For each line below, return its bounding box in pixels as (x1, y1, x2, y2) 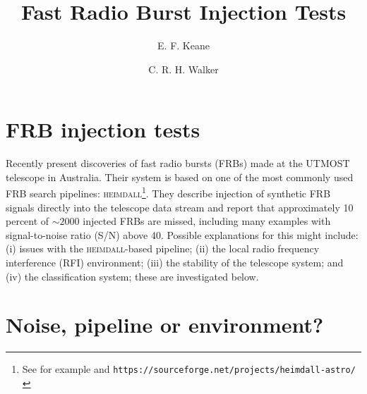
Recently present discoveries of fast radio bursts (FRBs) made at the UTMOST (6, 156, 350, 171)
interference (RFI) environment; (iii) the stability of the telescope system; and (6, 255, 344, 270)
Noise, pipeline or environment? (6, 310, 324, 339)
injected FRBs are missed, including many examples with (83, 214, 331, 228)
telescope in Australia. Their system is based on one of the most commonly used (6, 169, 354, 184)
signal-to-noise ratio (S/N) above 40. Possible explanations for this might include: (6, 227, 359, 242)
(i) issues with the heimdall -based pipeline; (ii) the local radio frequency (6, 241, 320, 256)
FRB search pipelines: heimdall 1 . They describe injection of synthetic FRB (6, 184, 331, 201)
